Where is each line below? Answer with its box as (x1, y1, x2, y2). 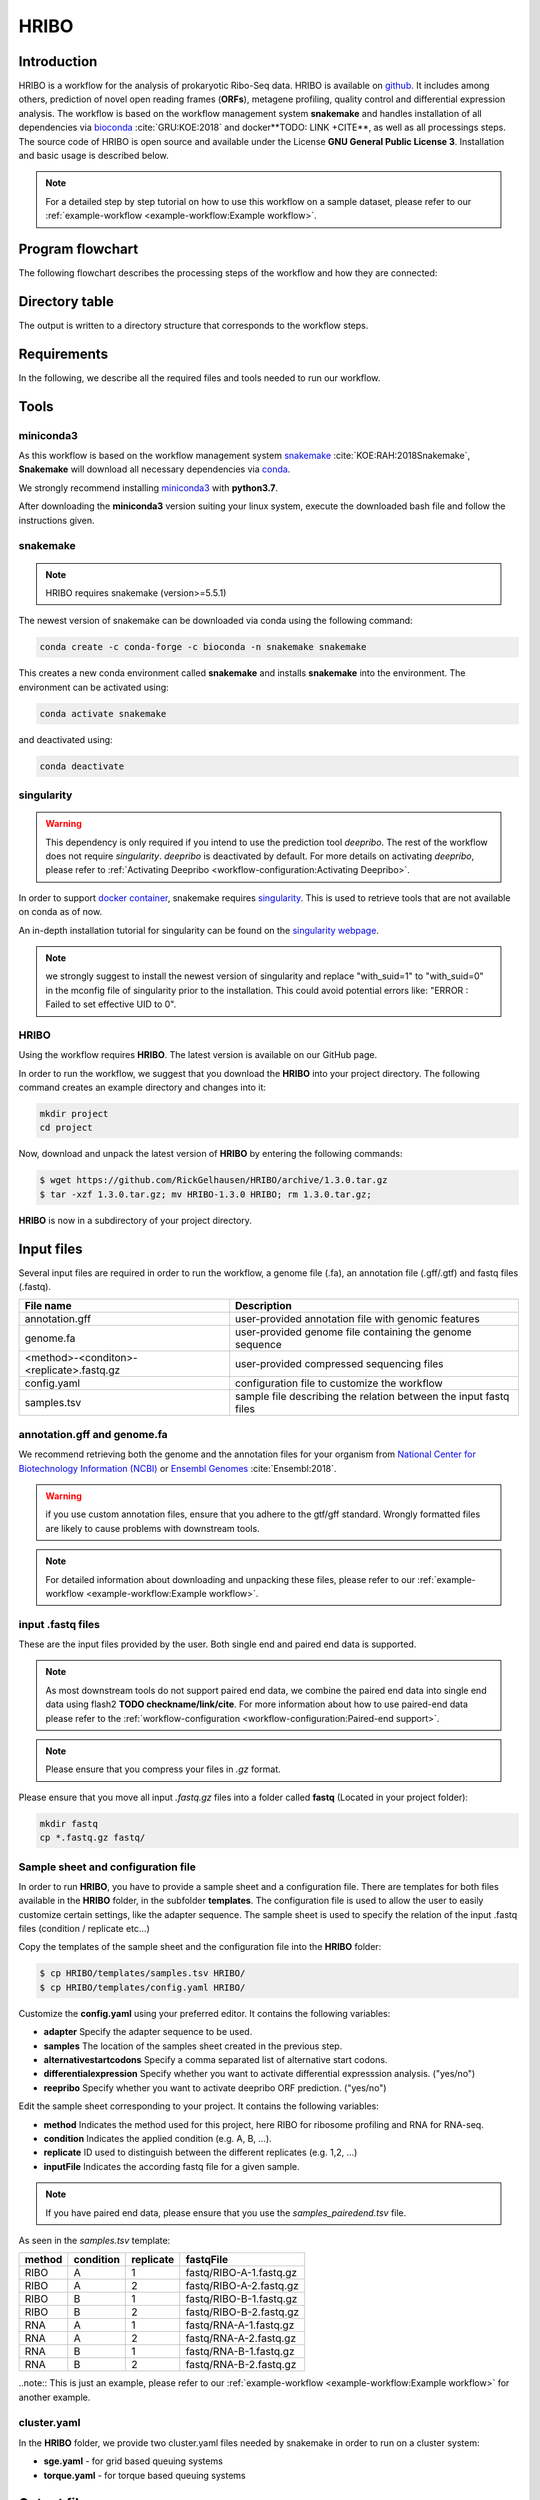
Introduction (18, 53, 98, 70)
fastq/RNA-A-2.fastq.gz (185, 2331, 297, 2345)
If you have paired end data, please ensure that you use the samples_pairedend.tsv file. (45, 2206, 407, 2219)
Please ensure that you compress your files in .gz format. (45, 1763, 282, 1775)
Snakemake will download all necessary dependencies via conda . (18, 463, 291, 475)
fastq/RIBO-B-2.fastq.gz (185, 2305, 300, 2319)
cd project (39, 1122, 93, 1134)
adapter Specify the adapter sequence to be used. (43, 2026, 253, 2038)
